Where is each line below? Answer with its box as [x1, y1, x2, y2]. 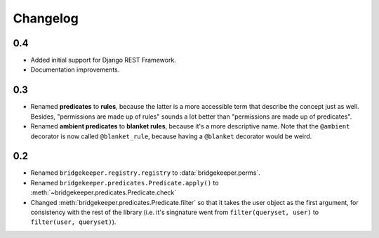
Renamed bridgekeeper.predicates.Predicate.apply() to [30, 178, 219, 187]
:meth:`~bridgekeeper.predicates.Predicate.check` [30, 188, 177, 197]
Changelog [13, 11, 79, 26]
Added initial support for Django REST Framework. [30, 56, 177, 65]
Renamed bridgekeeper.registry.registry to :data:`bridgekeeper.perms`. [30, 168, 261, 177]
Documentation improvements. [30, 65, 120, 74]
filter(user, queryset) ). [30, 218, 117, 226]
